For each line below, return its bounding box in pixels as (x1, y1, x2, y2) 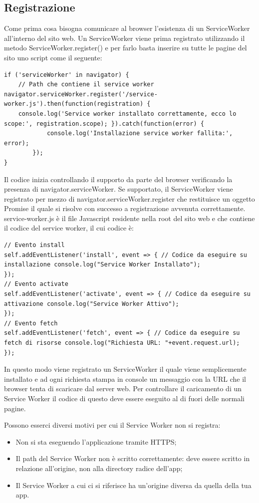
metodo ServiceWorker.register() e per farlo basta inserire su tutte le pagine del (4, 42, 247, 53)
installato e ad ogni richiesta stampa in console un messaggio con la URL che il (4, 373, 247, 384)
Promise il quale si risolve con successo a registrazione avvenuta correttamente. (4, 203, 246, 214)
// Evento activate (4, 280, 68, 288)
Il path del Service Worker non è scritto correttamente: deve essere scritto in (15, 453, 250, 464)
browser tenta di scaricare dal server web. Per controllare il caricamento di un (4, 383, 242, 394)
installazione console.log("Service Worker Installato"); (4, 261, 201, 268)
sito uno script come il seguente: (4, 52, 102, 62)
